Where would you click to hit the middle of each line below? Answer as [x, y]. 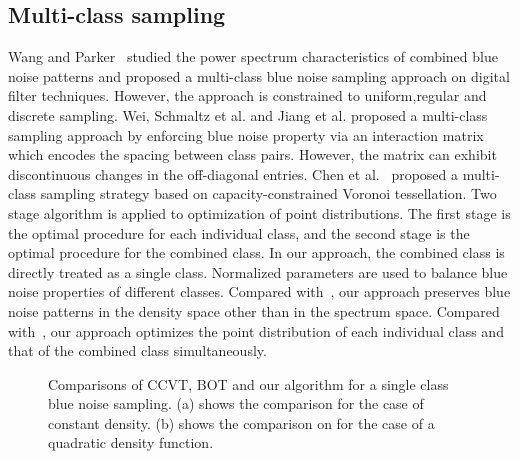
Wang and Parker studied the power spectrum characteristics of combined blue [253, 56]
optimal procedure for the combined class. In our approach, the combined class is [256, 252]
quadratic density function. [131, 442]
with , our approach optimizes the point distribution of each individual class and [256, 330]
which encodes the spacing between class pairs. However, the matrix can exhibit [252, 154]
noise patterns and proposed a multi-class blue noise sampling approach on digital [259, 75]
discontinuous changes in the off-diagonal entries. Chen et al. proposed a [233, 173]
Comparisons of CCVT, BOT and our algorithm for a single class [248, 383]
